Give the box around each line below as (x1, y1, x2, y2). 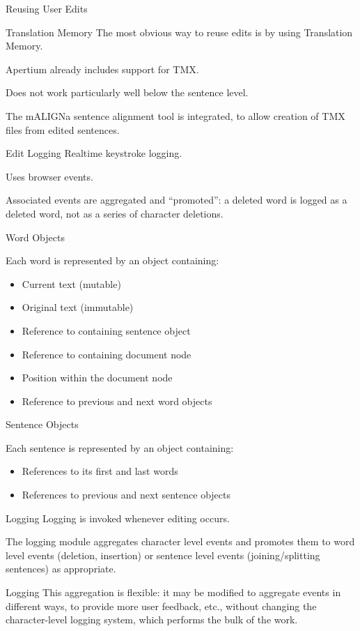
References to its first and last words (22, 464, 178, 478)
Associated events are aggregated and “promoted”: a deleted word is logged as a (6, 192, 347, 207)
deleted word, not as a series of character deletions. (6, 206, 224, 220)
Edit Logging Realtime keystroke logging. (6, 146, 182, 160)
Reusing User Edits (6, 1, 88, 15)
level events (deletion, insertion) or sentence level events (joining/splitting (6, 547, 320, 562)
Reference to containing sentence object (22, 323, 191, 337)
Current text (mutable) (22, 276, 121, 291)
